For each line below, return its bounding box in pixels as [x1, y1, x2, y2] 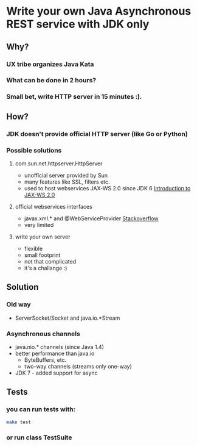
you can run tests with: [6, 405, 76, 414]
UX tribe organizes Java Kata [6, 60, 94, 68]
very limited [24, 221, 54, 228]
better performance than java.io [15, 350, 95, 357]
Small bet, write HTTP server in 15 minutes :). [6, 93, 142, 101]
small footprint [24, 251, 61, 259]
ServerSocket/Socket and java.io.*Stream [15, 314, 120, 322]
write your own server [15, 233, 71, 240]
